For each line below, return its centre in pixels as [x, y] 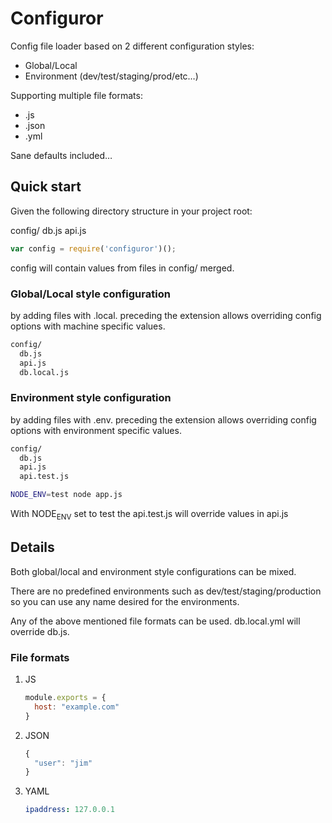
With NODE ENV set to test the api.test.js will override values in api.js [149, 515]
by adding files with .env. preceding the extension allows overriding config [163, 419]
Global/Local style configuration [90, 294]
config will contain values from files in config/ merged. [122, 268]
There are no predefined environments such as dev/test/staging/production [166, 591]
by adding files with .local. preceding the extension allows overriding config [166, 315]
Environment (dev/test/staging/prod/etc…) [111, 76]
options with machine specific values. [88, 326]
